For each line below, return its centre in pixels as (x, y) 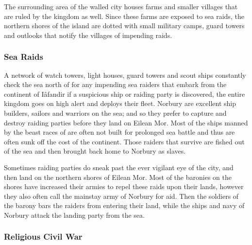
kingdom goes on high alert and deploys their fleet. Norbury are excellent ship (120, 103)
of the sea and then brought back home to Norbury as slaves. (95, 151)
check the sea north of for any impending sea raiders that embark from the (115, 84)
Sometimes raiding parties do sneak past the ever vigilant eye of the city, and (119, 167)
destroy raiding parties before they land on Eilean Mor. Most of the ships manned (126, 122)
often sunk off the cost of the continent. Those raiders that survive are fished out (124, 141)
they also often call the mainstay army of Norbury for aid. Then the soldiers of (121, 196)
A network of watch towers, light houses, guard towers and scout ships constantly (125, 75)
